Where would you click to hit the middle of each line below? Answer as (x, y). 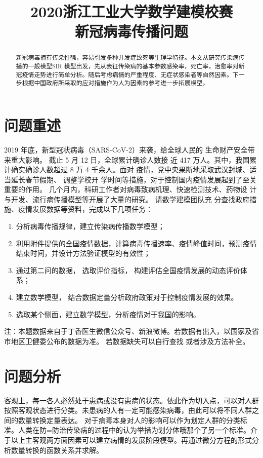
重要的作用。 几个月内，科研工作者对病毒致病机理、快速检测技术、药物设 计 (130, 189)
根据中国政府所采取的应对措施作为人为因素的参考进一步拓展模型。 (115, 83)
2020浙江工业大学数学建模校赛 (131, 11)
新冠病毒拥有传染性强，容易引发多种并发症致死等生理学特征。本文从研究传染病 (127, 58)
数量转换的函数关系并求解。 (57, 450)
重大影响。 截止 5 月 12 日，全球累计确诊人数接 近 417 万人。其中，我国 (130, 159)
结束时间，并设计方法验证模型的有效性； (83, 253)
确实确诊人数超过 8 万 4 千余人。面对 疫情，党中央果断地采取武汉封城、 (130, 169)
